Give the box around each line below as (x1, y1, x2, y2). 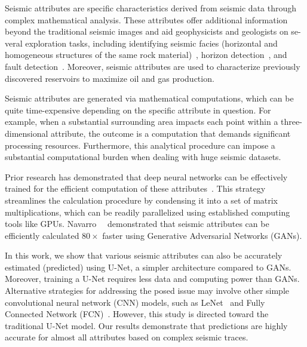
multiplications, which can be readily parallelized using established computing (5, 205, 290, 218)
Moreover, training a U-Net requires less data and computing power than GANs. (5, 272, 300, 285)
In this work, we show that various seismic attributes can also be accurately (5, 249, 283, 262)
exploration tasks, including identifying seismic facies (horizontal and (25, 36, 278, 49)
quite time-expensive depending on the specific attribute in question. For (5, 103, 271, 116)
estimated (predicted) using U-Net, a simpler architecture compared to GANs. (5, 260, 291, 273)
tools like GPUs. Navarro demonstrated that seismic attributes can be (5, 217, 269, 230)
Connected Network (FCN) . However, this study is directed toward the (5, 308, 269, 320)
